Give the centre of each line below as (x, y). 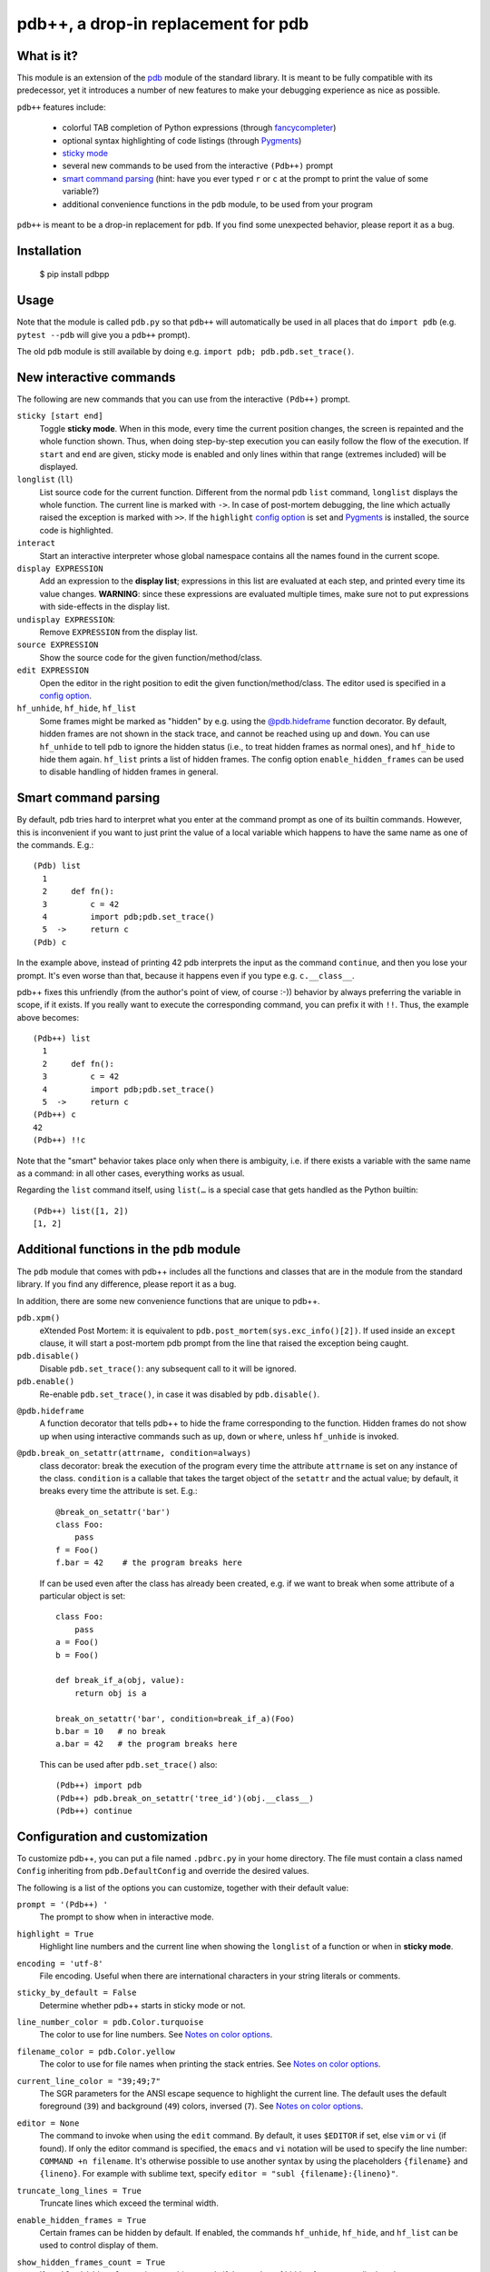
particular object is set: (83, 1596)
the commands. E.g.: (55, 844)
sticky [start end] (60, 416)
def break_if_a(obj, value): (120, 1680)
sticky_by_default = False (77, 1993)
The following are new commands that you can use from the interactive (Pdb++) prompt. (184, 399)
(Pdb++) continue (94, 1810)
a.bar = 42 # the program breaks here (147, 1744)
